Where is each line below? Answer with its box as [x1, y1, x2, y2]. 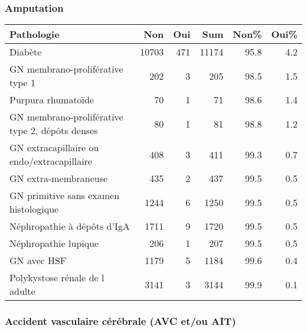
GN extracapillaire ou [9, 141, 99, 155]
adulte [9, 284, 35, 298]
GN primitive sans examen [9, 188, 120, 203]
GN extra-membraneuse [9, 171, 108, 185]
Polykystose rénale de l [9, 271, 104, 285]
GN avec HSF [9, 253, 67, 268]
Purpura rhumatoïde [9, 93, 94, 107]
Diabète [9, 45, 42, 59]
